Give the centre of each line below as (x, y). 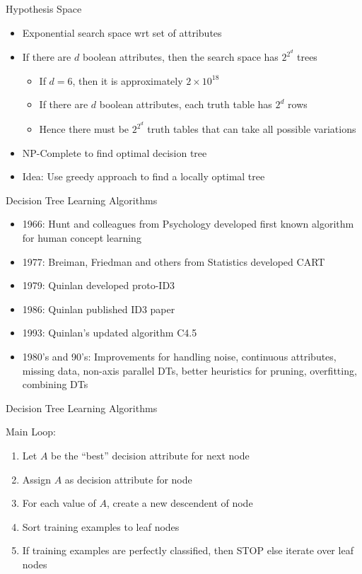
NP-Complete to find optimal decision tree (115, 152)
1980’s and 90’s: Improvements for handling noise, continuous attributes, (179, 357)
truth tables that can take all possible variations (252, 129)
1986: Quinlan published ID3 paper (99, 309)
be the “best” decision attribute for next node (150, 455)
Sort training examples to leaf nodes (101, 526)
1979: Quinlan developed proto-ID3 (99, 285)
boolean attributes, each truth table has (186, 104)
